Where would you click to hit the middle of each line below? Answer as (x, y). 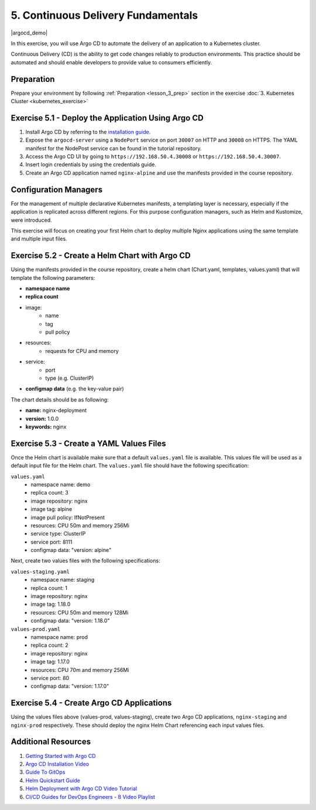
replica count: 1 (49, 588)
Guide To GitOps (45, 772)
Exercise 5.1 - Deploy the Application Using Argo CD (107, 118)
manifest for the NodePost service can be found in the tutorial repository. (114, 148)
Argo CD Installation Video (57, 764)
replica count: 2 (49, 645)
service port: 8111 (51, 542)
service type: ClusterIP (58, 534)
